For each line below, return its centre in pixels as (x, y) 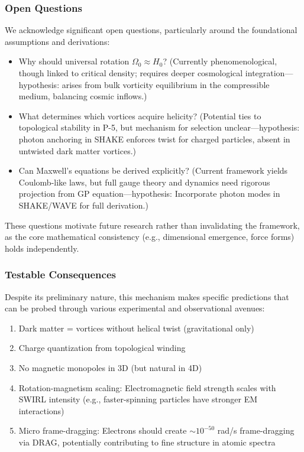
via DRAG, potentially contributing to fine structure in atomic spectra (147, 442)
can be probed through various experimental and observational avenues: (135, 308)
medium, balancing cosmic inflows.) (83, 96)
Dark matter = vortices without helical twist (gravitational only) (136, 328)
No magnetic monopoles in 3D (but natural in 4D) (110, 367)
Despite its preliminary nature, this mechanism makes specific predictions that (147, 296)
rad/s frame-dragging (256, 430)
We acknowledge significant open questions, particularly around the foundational (151, 30)
